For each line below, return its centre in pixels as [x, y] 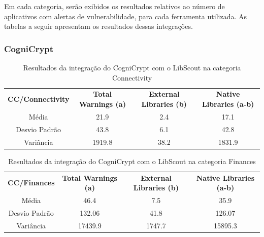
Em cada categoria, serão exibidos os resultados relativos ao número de [114, 6]
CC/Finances [31, 183]
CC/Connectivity [39, 99]
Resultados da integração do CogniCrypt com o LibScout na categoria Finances [132, 161]
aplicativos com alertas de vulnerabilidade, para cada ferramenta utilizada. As [126, 16]
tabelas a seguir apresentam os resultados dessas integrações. [98, 26]
